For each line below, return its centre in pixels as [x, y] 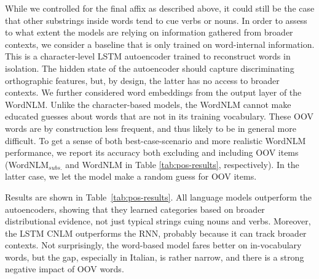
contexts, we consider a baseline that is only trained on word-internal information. [160, 44]
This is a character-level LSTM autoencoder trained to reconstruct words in [148, 56]
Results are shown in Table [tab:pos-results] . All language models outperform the [159, 197]
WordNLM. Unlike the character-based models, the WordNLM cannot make [148, 104]
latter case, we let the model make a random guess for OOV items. [131, 176]
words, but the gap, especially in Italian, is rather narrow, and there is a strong [155, 257]
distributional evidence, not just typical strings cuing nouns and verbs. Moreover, [158, 221]
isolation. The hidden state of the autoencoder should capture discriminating [150, 68]
